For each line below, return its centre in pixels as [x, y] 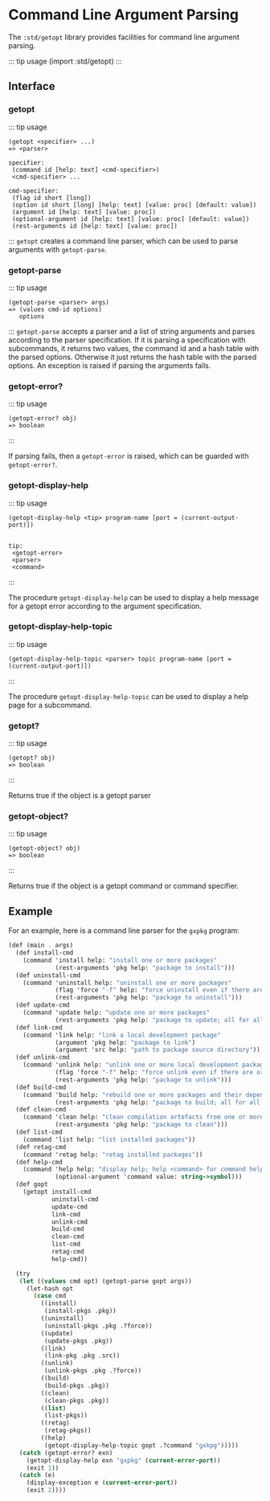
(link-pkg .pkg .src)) [82, 1356]
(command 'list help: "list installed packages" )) [109, 1139]
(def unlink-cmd [43, 1057]
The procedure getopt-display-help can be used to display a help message [134, 597]
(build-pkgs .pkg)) [77, 1385]
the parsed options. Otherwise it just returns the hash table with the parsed [133, 357]
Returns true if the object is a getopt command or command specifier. [124, 886]
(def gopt [32, 1184]
